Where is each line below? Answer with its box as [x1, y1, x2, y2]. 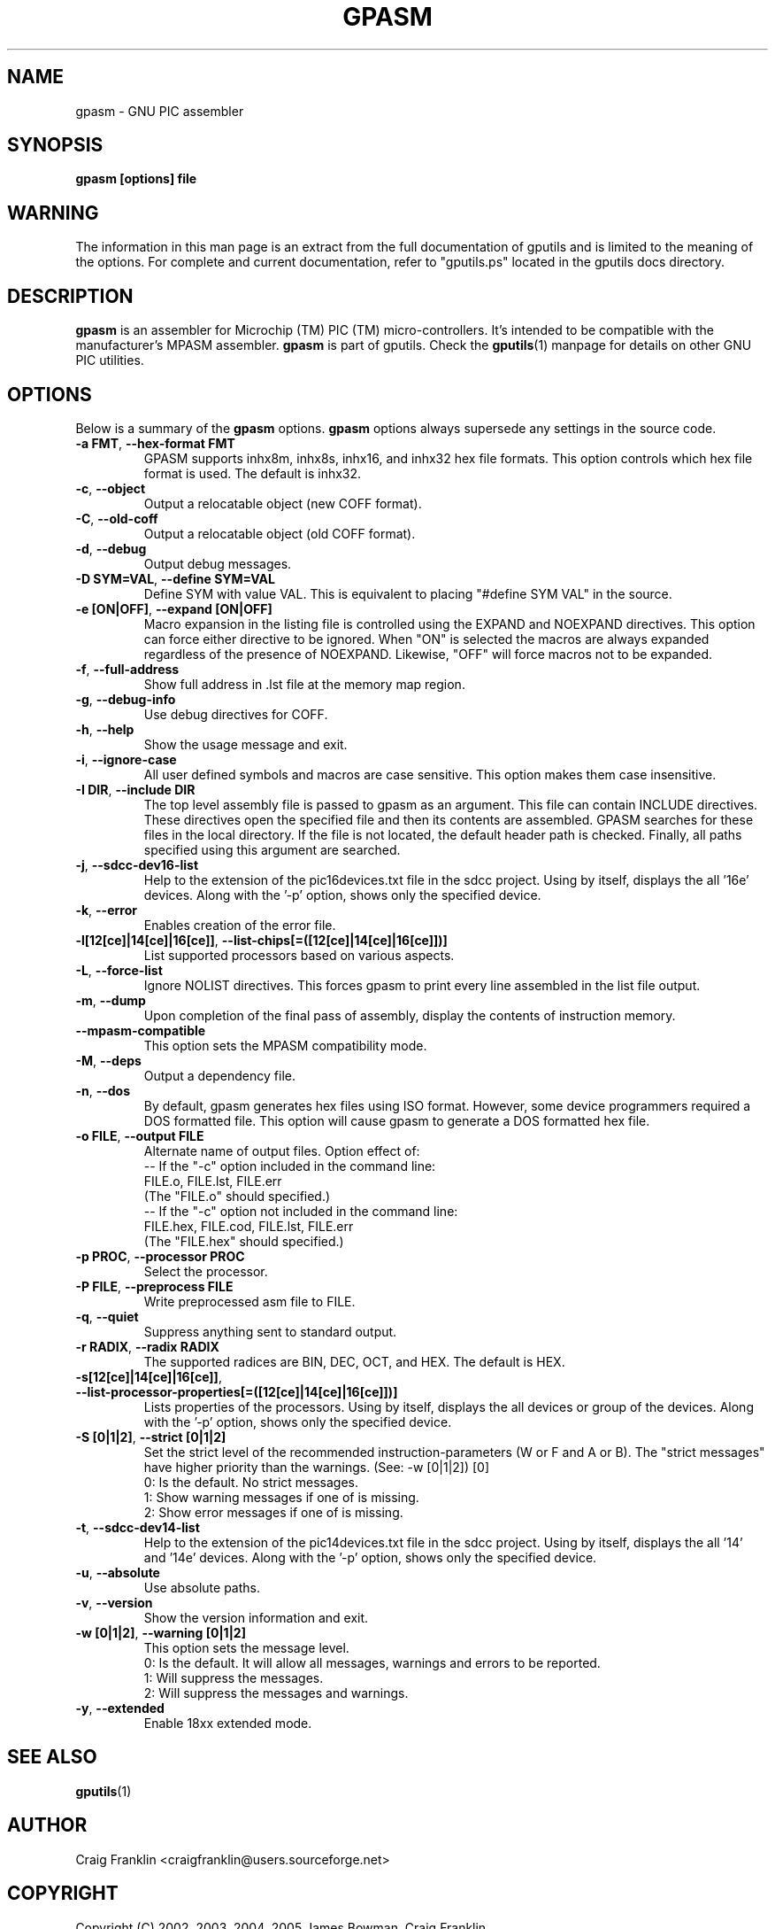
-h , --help [75, 721, 134, 737]
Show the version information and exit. [143, 1609, 369, 1625]
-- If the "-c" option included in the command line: [143, 1158, 436, 1174]
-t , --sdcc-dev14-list [75, 1519, 200, 1535]
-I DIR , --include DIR [75, 781, 196, 797]
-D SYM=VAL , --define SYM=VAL [75, 570, 275, 586]
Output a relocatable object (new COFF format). [143, 495, 422, 511]
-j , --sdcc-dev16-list [75, 856, 199, 872]
